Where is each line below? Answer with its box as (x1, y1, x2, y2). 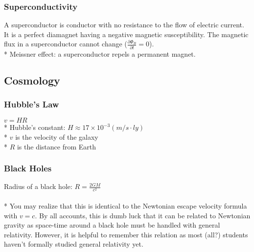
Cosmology (4, 72, 60, 87)
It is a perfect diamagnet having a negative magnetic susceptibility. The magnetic (4, 29, 249, 39)
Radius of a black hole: (4, 181, 72, 191)
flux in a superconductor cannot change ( (4, 39, 127, 49)
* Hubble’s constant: (4, 122, 66, 132)
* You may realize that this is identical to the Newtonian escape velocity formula (4, 201, 247, 211)
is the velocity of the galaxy (15, 131, 98, 142)
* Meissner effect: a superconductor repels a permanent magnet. (4, 48, 196, 59)
